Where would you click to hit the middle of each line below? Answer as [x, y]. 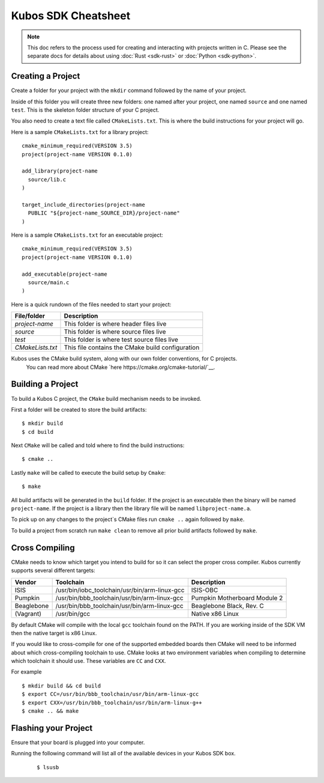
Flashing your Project [52, 728]
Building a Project [45, 384]
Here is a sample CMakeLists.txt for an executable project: [87, 235]
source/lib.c [47, 179]
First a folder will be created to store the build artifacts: [79, 409]
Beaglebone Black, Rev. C [227, 606]
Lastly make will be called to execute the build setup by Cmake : [88, 472]
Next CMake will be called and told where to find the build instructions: [98, 445]
